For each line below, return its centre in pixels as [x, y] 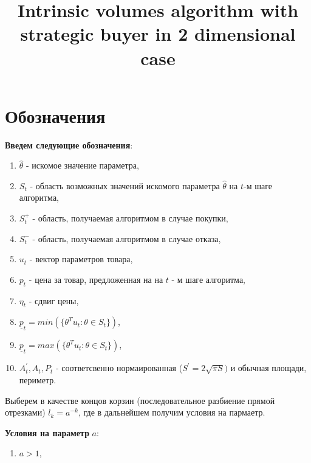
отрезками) [25, 412]
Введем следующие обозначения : [69, 144]
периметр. [38, 380]
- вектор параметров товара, [81, 259]
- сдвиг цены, [54, 300]
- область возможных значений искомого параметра [125, 185]
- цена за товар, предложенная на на [96, 279]
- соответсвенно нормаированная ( [119, 368]
